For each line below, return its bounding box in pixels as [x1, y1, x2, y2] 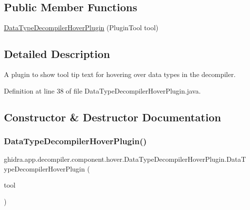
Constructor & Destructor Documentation [4, 109, 221, 124]
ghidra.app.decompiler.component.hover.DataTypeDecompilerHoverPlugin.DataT [4, 154, 246, 164]
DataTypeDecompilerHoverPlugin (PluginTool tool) [4, 22, 159, 33]
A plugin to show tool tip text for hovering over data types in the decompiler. [4, 69, 236, 79]
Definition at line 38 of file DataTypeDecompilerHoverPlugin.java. [4, 85, 201, 95]
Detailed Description [4, 46, 110, 61]
